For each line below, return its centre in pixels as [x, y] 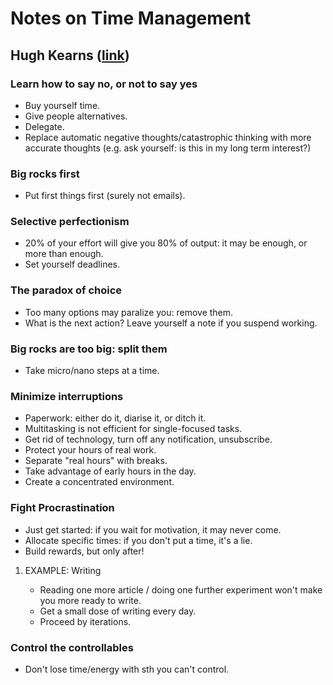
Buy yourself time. [62, 105]
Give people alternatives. [76, 116]
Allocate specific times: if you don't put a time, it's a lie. [138, 540]
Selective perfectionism [70, 222]
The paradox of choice [66, 290]
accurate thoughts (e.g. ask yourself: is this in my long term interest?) [168, 148]
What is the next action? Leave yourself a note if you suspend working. [171, 323]
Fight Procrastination [62, 508]
